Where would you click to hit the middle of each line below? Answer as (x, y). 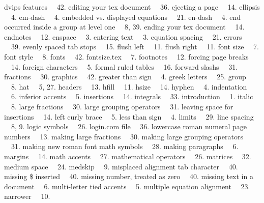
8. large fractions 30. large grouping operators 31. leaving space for (122, 106)
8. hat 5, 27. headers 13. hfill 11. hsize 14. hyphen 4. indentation (129, 86)
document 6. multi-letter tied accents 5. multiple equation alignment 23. (127, 186)
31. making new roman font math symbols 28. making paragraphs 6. (125, 146)
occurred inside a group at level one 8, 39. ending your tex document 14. (124, 27)
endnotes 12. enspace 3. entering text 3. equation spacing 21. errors (123, 36)
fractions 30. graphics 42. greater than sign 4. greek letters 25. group (125, 77)
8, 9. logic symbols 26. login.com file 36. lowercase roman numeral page (129, 126)
